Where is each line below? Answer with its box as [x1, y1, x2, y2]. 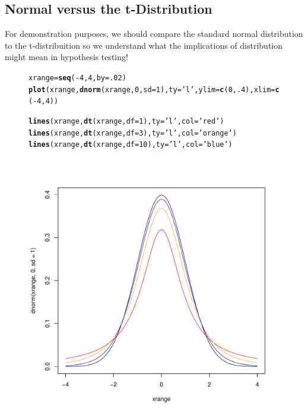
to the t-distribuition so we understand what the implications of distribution [5, 39, 283, 51]
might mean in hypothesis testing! [5, 51, 128, 63]
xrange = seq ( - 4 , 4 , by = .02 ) [28, 73, 126, 82]
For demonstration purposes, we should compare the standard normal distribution [5, 27, 303, 40]
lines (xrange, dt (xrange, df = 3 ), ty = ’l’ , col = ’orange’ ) [28, 128, 237, 137]
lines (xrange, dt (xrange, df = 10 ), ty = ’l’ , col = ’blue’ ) [28, 140, 233, 149]
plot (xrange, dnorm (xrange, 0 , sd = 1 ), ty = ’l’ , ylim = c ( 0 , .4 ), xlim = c [28, 85, 280, 94]
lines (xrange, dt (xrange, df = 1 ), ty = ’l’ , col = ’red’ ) [28, 117, 224, 125]
